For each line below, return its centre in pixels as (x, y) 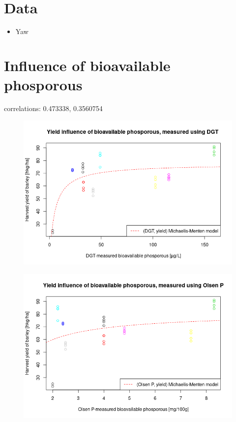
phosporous (43, 85)
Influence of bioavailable (87, 65)
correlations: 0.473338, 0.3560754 (53, 108)
